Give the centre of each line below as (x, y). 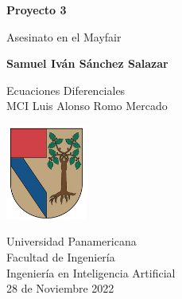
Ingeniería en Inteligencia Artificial (91, 272)
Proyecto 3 (37, 10)
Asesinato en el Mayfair (64, 36)
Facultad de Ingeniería (61, 256)
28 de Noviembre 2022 (60, 288)
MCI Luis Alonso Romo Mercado (87, 106)
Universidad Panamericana (72, 241)
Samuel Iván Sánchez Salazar (87, 63)
